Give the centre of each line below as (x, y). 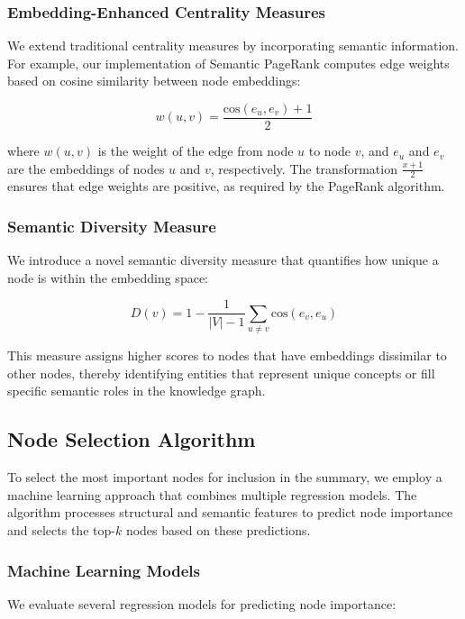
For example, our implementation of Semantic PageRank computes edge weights (228, 63)
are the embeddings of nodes (86, 168)
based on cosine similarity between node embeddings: (154, 81)
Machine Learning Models (104, 570)
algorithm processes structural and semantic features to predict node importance (230, 512)
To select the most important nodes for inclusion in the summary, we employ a (225, 477)
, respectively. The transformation (304, 168)
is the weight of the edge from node (196, 151)
